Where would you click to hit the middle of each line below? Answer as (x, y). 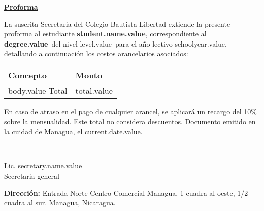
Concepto (27, 75)
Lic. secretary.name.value (43, 166)
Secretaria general (32, 175)
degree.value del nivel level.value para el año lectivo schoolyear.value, (115, 43)
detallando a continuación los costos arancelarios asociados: (96, 53)
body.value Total (38, 90)
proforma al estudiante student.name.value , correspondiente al (105, 34)
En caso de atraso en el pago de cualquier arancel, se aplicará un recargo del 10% (131, 111)
